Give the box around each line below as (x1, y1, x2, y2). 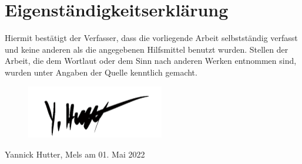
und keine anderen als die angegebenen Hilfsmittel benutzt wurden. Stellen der (5, 43, 288, 55)
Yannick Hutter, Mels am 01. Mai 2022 (5, 148, 145, 160)
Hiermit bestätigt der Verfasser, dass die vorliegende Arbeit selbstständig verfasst (5, 32, 298, 44)
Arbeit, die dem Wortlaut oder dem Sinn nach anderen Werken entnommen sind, (5, 54, 297, 67)
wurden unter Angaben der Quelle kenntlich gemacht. (5, 66, 197, 78)
